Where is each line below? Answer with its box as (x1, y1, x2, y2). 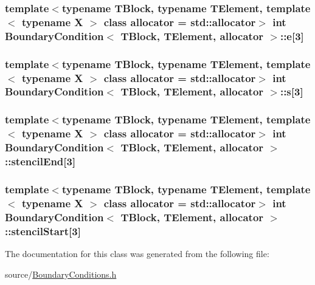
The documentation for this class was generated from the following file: (5, 247, 269, 259)
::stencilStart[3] (5, 223, 81, 238)
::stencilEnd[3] (5, 154, 76, 169)
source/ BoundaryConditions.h (5, 267, 117, 280)
